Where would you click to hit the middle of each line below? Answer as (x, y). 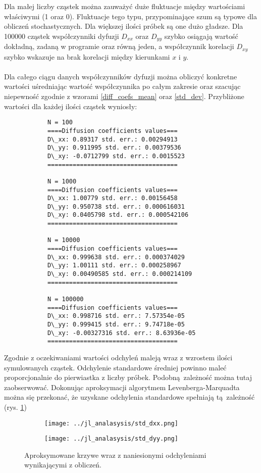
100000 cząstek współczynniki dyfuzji (62, 36)
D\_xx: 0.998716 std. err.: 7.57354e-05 (116, 316)
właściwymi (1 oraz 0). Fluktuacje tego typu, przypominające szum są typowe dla (131, 16)
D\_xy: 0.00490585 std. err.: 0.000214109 (120, 274)
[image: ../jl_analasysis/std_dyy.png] (111, 439)
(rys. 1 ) (15, 407)
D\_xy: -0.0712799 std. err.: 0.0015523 (116, 156)
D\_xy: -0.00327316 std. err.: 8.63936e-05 (121, 333)
